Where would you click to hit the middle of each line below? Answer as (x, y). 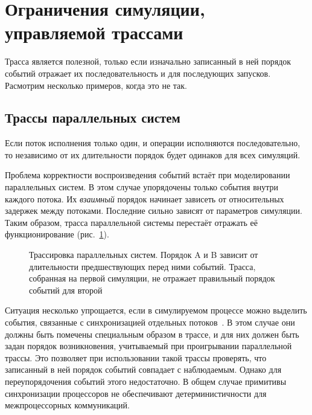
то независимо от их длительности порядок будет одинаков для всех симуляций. (153, 154)
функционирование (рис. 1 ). (57, 234)
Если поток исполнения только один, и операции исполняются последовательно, (153, 143)
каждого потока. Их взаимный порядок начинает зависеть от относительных (145, 198)
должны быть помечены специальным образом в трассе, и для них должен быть (152, 334)
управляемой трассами (94, 32)
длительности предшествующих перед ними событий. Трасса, (142, 266)
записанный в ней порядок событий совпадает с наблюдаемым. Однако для (143, 369)
